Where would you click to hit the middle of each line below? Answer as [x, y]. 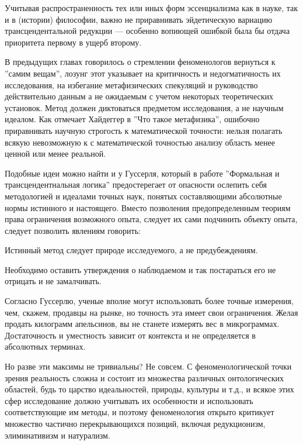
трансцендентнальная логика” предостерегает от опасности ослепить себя [136, 184]
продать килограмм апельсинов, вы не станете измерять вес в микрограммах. [142, 324]
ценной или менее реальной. [55, 153]
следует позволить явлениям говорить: [73, 230]
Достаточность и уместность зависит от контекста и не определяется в [130, 335]
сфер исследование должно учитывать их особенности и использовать [129, 400]
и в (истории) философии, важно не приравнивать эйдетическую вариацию [139, 19]
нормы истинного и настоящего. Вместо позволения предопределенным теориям [148, 207]
